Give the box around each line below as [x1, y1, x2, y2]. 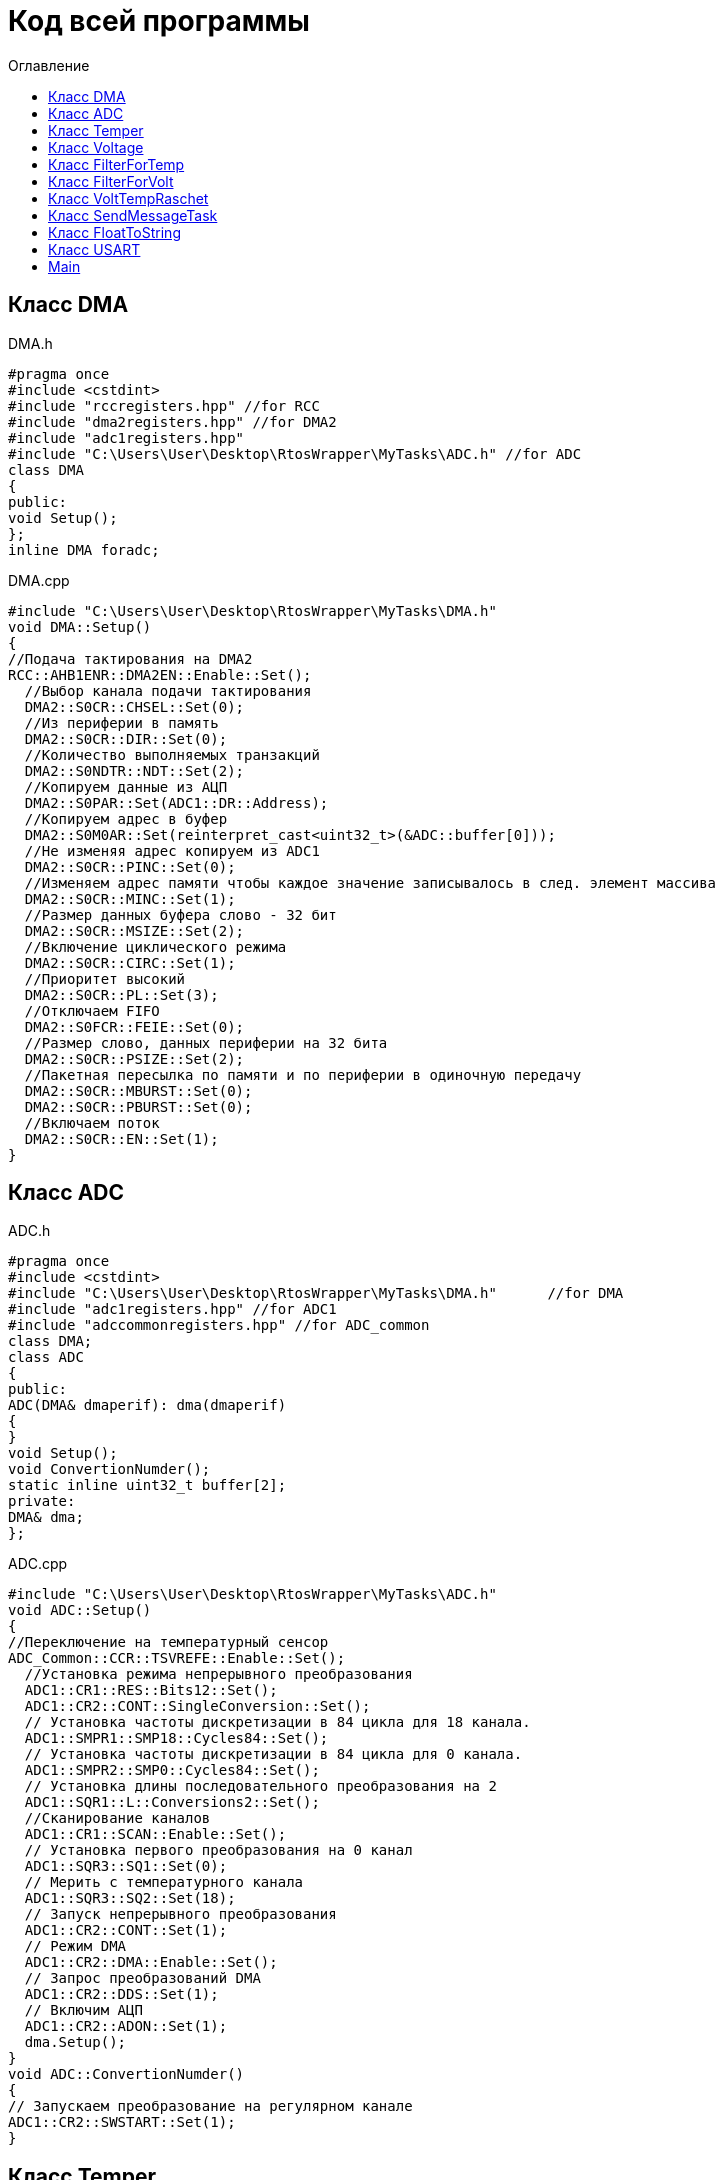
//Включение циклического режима [24, 938, 287, 955]
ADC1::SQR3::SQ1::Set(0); [24, 1858, 228, 1875]
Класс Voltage [48, 138, 144, 156]
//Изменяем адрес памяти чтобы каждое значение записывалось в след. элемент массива [24, 874, 717, 891]
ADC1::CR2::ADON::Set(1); [24, 2018, 228, 2035]
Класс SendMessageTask [48, 206, 218, 224]
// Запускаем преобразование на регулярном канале [8, 2098, 413, 2115]
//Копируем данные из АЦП [24, 778, 228, 795]
